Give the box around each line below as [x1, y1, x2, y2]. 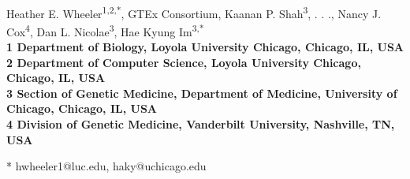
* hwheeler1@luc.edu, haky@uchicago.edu [6, 158, 207, 174]
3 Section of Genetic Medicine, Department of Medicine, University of [6, 84, 397, 101]
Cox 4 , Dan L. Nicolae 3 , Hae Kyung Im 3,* [6, 21, 204, 39]
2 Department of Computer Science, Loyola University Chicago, [6, 54, 361, 70]
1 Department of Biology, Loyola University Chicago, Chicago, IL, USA [6, 39, 404, 55]
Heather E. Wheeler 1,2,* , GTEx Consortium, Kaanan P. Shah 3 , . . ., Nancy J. [6, 2, 382, 21]
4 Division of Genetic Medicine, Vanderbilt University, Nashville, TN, [6, 116, 395, 132]
